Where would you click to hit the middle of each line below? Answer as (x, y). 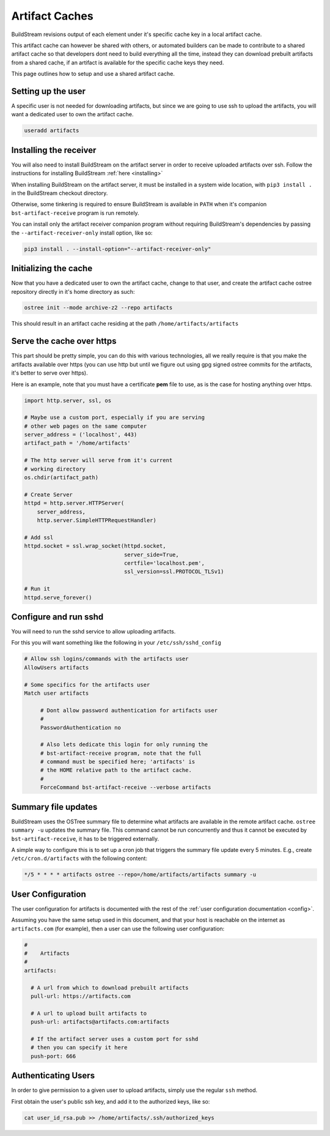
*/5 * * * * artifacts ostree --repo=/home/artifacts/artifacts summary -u (140, 875)
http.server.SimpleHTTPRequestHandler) (97, 520)
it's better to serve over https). (50, 373)
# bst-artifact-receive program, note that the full (121, 753)
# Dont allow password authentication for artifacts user (129, 710)
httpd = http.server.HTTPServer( (74, 503)
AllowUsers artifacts (57, 667)
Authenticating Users (53, 1076)
